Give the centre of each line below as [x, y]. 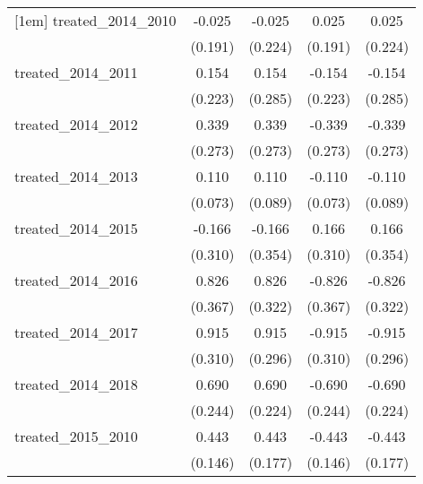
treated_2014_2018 [76, 384]
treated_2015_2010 [76, 436]
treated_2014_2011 [76, 72]
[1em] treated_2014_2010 [95, 20]
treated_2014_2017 [76, 332]
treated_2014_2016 [76, 280]
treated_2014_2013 [76, 176]
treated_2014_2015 [76, 228]
